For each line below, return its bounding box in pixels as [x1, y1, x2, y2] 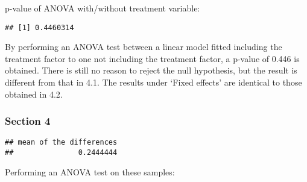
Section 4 [5, 113, 51, 128]
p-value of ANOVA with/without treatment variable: [5, 2, 200, 14]
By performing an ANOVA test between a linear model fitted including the [5, 40, 282, 53]
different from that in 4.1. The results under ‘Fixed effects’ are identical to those [5, 76, 302, 89]
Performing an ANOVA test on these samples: [5, 165, 175, 178]
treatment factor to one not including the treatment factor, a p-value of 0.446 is [5, 52, 300, 64]
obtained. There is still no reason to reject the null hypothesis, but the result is [5, 64, 297, 77]
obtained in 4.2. [5, 87, 63, 100]
